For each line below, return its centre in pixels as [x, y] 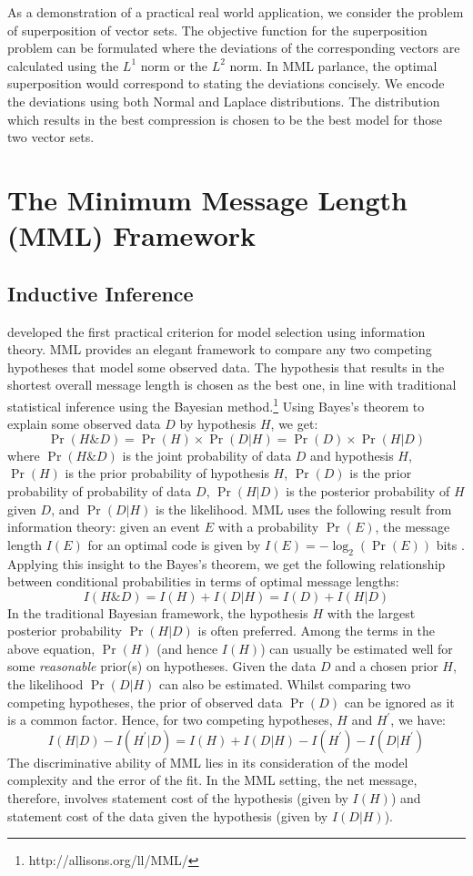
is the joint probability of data [207, 455]
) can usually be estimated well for [357, 648]
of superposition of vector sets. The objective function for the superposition [217, 30]
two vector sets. [51, 137]
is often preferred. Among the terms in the [317, 631]
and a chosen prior [387, 666]
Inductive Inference [101, 293]
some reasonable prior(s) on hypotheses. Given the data [162, 666]
